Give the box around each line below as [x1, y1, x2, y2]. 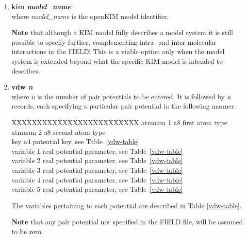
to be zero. [11, 226, 43, 236]
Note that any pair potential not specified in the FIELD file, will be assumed [11, 217, 243, 227]
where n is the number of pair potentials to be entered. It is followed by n [11, 91, 231, 101]
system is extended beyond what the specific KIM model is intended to [11, 55, 223, 66]
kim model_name [11, 1, 71, 11]
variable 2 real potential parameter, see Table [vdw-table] [11, 155, 183, 165]
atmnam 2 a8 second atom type [11, 127, 106, 137]
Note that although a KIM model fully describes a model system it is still [11, 27, 233, 37]
